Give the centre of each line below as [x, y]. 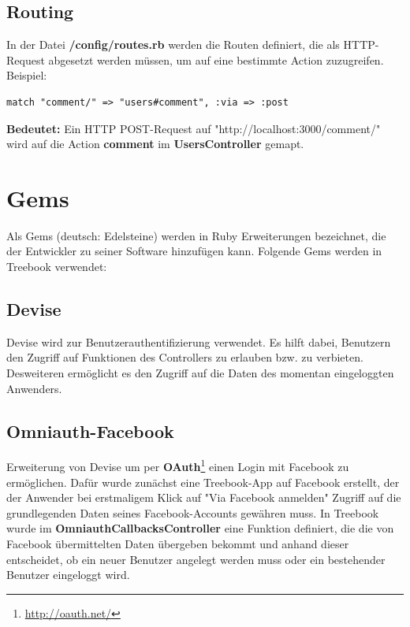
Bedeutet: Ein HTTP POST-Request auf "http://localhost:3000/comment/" [194, 128]
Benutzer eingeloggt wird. [68, 575]
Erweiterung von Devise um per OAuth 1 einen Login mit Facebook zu [178, 466]
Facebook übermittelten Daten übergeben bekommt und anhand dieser [178, 544]
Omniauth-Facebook [90, 430]
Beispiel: [27, 75]
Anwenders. [34, 388]
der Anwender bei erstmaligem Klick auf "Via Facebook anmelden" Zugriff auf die [204, 497]
